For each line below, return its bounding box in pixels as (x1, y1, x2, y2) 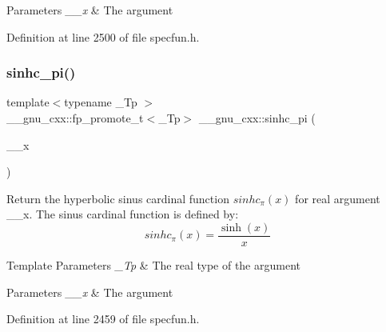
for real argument (295, 190, 380, 206)
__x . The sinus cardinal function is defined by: (6, 206, 239, 222)
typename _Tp (64, 94, 137, 110)
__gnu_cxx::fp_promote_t (6, 110, 144, 126)
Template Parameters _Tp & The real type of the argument (6, 257, 300, 274)
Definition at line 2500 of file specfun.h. (6, 28, 200, 45)
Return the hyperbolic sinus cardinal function (6, 190, 229, 206)
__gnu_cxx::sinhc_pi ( (198, 110, 316, 126)
